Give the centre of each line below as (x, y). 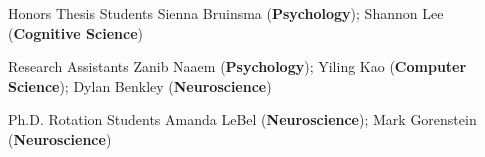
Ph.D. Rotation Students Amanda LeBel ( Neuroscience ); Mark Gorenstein (242, 119)
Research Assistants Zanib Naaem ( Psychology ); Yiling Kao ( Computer (237, 66)
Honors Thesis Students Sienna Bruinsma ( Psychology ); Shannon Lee (226, 13)
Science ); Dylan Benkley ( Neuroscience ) (140, 85)
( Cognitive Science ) (75, 32)
